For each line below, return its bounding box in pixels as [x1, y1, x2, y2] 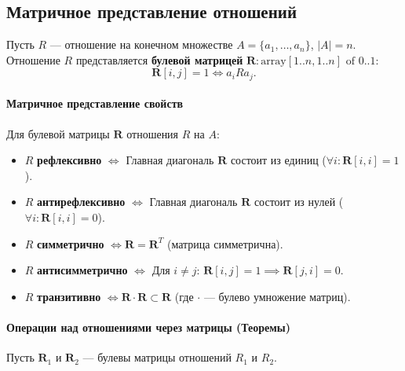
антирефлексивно [37, 193, 126, 210]
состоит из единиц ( [230, 152, 327, 168]
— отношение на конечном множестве [49, 36, 233, 53]
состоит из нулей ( [254, 193, 344, 210]
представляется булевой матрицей [75, 51, 243, 68]
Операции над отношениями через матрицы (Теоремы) [6, 318, 290, 335]
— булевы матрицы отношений [82, 349, 232, 365]
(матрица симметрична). [166, 235, 283, 252]
